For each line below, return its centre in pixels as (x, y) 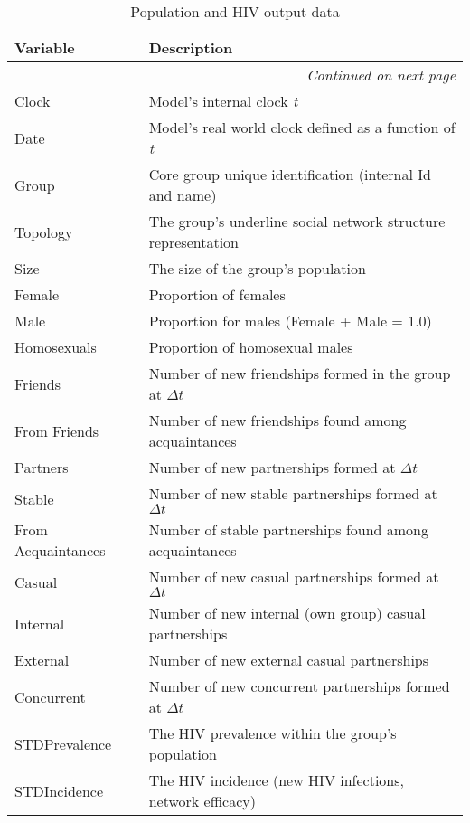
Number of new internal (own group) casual (287, 613)
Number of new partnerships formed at (272, 467)
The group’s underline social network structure (297, 221)
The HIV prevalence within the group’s (273, 733)
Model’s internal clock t (223, 101)
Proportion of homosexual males (251, 347)
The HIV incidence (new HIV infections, (276, 780)
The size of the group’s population (257, 268)
